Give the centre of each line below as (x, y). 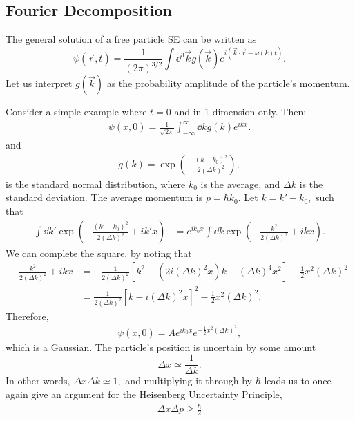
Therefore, (27, 316)
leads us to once (298, 381)
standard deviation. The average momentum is (104, 197)
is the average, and (240, 184)
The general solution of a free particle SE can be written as (131, 39)
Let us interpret (39, 83)
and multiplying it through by (189, 381)
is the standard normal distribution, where (96, 184)
